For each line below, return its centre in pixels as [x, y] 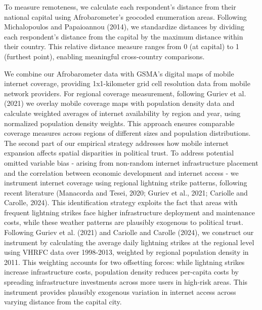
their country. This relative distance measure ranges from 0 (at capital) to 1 [122, 46]
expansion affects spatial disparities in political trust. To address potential [119, 153]
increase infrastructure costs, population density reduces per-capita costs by [122, 272]
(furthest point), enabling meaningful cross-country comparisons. [104, 56]
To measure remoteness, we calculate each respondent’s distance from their [120, 7]
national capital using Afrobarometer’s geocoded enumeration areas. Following [125, 16]
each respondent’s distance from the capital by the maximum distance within [124, 36]
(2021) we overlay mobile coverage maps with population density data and [119, 103]
